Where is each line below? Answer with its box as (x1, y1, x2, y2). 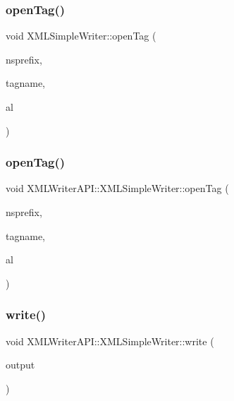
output (6, 357, 35, 372)
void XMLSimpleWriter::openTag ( (6, 28, 156, 43)
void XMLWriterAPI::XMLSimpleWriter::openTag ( (6, 181, 229, 196)
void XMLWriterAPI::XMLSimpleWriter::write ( (6, 333, 214, 348)
